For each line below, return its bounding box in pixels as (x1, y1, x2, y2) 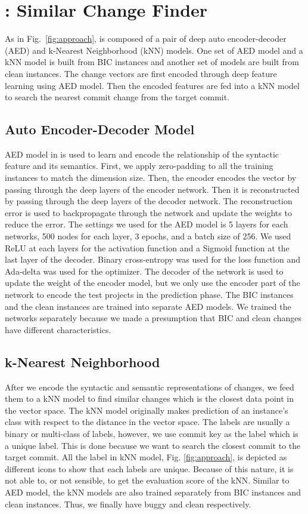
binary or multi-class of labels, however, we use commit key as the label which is (5, 427, 298, 439)
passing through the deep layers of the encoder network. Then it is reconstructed (5, 183, 300, 195)
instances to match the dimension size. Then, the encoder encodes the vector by (5, 171, 297, 184)
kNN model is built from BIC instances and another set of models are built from (5, 56, 299, 68)
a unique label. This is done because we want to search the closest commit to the (5, 439, 301, 451)
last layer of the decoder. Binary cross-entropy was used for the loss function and (5, 253, 301, 266)
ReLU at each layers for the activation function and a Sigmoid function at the (5, 241, 290, 254)
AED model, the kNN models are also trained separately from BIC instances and (5, 485, 301, 498)
